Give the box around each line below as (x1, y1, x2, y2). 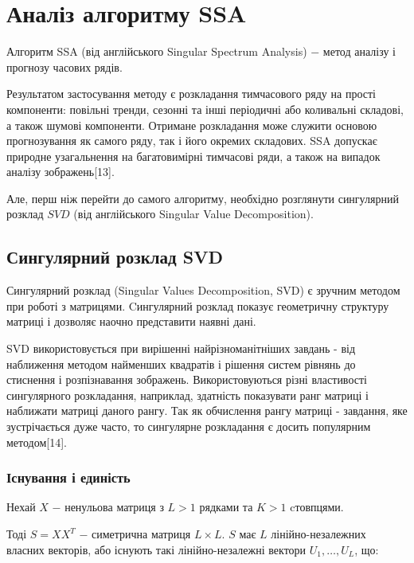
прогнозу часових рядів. (6, 58, 123, 75)
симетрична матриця (91, 526, 191, 542)
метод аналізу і (322, 43, 396, 60)
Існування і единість (6, 467, 131, 487)
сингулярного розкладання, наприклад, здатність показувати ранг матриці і (6, 386, 369, 403)
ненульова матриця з (64, 498, 164, 515)
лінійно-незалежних (271, 526, 366, 542)
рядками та (199, 498, 253, 515)
